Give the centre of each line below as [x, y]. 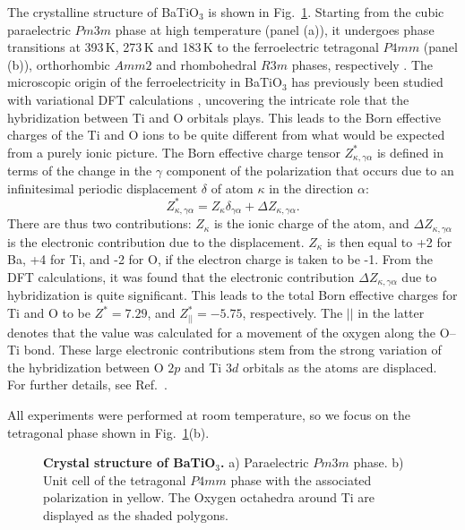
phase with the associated [301, 479]
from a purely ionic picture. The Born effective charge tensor [174, 152]
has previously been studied [367, 82]
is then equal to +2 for [389, 241]
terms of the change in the [80, 171]
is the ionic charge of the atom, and [311, 223]
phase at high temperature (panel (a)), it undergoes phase [275, 29]
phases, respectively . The [362, 64]
